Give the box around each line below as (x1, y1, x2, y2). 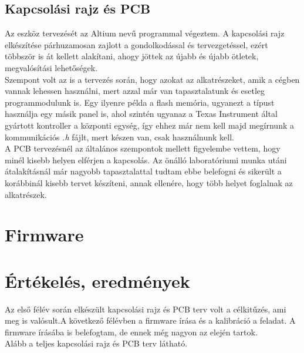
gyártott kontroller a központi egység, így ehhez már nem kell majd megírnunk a (5, 119, 294, 131)
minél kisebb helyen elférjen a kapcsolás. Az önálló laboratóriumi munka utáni (5, 153, 287, 166)
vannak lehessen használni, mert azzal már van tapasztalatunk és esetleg (5, 85, 265, 97)
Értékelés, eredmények (5, 268, 190, 293)
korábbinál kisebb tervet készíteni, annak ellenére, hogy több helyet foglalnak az (5, 176, 293, 189)
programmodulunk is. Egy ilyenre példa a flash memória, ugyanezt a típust (5, 96, 275, 108)
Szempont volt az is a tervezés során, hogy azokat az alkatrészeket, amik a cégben (5, 73, 300, 85)
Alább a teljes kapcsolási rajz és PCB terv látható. (5, 337, 188, 349)
